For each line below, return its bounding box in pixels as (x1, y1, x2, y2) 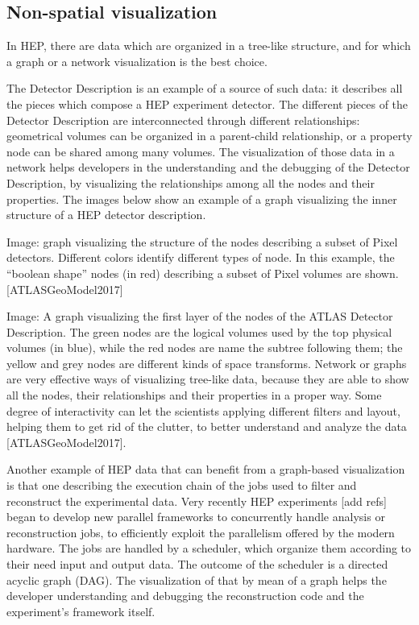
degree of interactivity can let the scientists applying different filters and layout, (6, 402, 400, 419)
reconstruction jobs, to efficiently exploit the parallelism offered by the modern (6, 524, 395, 540)
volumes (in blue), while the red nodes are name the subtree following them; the (6, 339, 403, 356)
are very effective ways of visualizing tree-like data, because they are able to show (6, 370, 409, 387)
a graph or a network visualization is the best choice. (6, 52, 268, 69)
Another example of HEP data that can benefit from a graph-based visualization (6, 461, 405, 478)
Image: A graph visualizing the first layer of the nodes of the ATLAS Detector (6, 308, 393, 325)
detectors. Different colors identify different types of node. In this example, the (6, 249, 395, 266)
